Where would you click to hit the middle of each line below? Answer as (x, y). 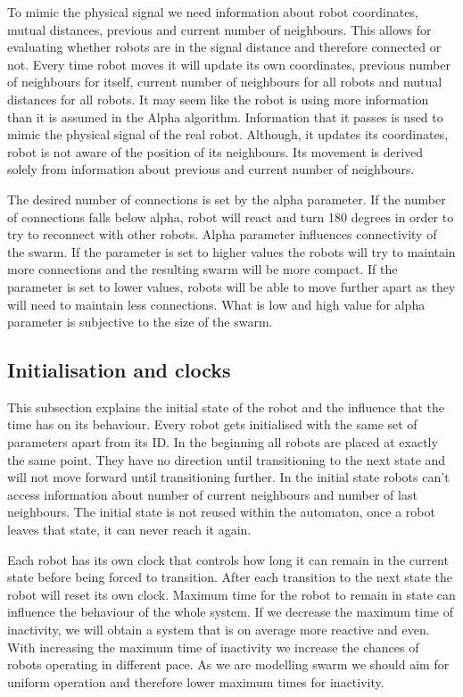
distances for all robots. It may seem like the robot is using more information (218, 99)
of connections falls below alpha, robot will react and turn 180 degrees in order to (231, 216)
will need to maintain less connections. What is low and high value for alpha (216, 304)
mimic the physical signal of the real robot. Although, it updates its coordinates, (228, 134)
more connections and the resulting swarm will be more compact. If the (203, 269)
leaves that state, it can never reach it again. (129, 530)
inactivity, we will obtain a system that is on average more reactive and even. (219, 630)
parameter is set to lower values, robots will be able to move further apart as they (231, 286)
